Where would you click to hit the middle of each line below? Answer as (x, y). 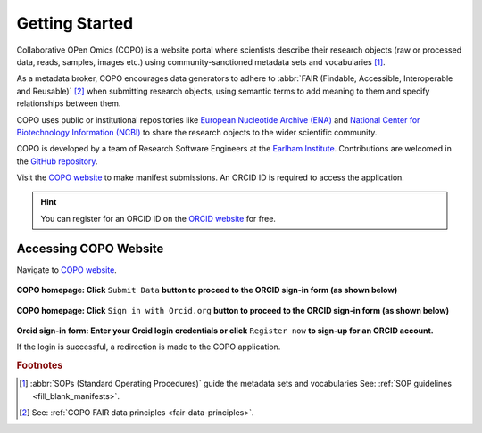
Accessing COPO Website (90, 248)
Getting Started (75, 23)
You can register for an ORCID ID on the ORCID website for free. (158, 218)
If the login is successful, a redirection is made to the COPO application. (149, 347)
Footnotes (40, 365)
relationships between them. (69, 103)
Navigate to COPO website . (67, 270)
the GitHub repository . (57, 161)
